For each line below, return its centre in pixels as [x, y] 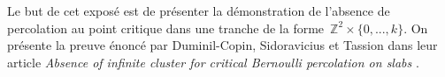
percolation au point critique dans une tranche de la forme [166, 28]
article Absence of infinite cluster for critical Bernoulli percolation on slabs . [213, 62]
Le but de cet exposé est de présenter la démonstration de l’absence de [199, 10]
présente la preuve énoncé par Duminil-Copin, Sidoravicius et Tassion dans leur [222, 45]
